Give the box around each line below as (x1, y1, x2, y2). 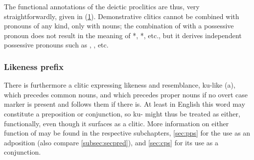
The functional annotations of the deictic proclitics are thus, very (4, 1, 200, 11)
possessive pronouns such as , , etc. (4, 40, 109, 50)
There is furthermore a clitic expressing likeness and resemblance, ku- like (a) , (4, 80, 235, 90)
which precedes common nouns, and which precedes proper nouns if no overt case (4, 89, 248, 99)
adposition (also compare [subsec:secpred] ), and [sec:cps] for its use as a (4, 137, 218, 147)
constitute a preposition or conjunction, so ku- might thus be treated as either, (4, 108, 240, 118)
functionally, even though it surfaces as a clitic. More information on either (4, 118, 229, 128)
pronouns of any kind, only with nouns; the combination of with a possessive (4, 21, 234, 31)
